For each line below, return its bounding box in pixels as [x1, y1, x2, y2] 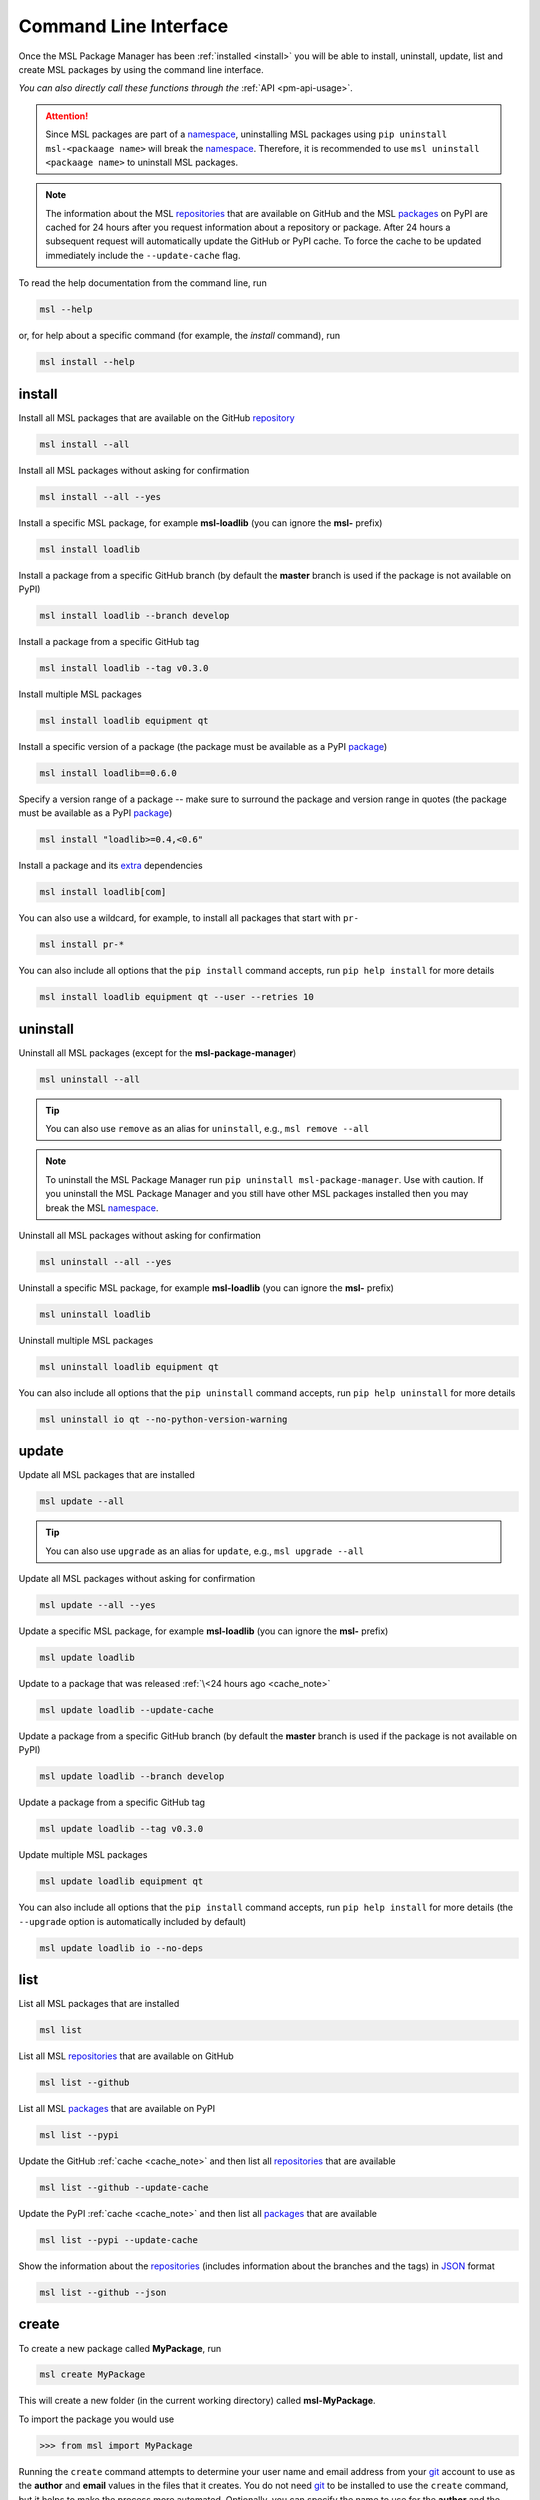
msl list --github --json [39, 2287, 167, 2298]
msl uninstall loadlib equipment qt [39, 1361, 220, 1372]
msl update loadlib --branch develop [39, 1771, 225, 1782]
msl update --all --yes [39, 1600, 157, 1611]
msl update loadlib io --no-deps [39, 1942, 204, 1954]
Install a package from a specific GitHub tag [18, 635, 200, 647]
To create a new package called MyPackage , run [18, 2342, 222, 2354]
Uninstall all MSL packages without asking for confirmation [18, 1229, 262, 1241]
